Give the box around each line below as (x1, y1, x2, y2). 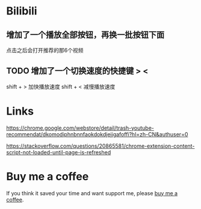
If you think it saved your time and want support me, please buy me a (6, 189, 178, 196)
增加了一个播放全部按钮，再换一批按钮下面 (6, 29, 164, 40)
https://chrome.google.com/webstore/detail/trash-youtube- (6, 124, 155, 132)
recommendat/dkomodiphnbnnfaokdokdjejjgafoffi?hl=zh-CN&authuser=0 (6, 130, 188, 138)
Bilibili (6, 4, 37, 18)
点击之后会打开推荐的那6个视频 (6, 47, 84, 53)
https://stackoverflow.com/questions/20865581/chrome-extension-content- (6, 142, 195, 150)
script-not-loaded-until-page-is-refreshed (6, 148, 111, 156)
